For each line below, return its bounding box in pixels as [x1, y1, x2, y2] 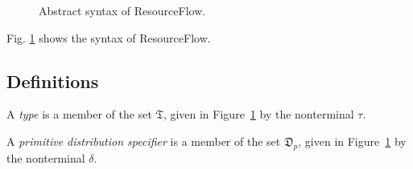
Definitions [6, 68, 99, 93]
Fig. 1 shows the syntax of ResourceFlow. [6, 29, 211, 46]
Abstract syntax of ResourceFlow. [39, 2, 206, 18]
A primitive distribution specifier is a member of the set [6, 132, 281, 149]
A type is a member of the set [6, 106, 152, 123]
